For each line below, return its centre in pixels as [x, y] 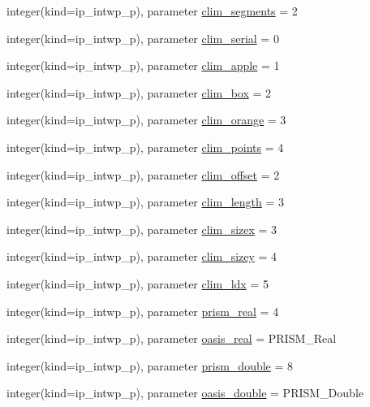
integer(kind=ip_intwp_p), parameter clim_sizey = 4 [142, 256]
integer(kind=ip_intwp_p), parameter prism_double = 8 [150, 365]
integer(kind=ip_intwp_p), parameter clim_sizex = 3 [142, 229]
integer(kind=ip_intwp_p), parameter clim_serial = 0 [143, 38]
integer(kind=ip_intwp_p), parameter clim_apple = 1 [143, 65]
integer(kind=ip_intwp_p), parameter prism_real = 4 [143, 311]
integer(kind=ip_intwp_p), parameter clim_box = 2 [139, 92]
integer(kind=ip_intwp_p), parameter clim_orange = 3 [146, 120]
